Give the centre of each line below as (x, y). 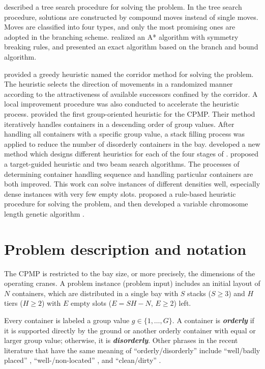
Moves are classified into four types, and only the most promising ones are (120, 27)
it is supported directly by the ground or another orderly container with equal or (130, 330)
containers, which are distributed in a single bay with (95, 293)
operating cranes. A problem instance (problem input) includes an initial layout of (132, 283)
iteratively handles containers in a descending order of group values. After (119, 124)
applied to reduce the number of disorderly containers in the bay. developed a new (132, 143)
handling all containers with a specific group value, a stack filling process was (125, 134)
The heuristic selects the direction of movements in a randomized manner (119, 84)
